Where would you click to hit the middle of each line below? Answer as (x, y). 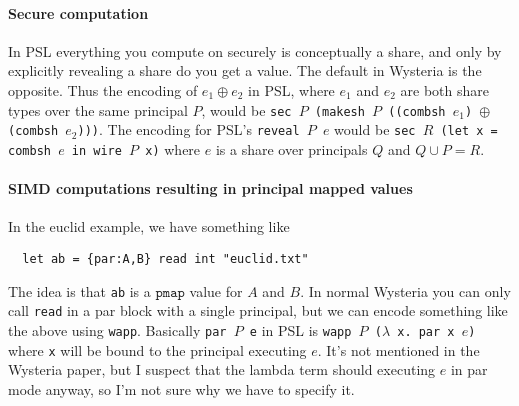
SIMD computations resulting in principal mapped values (210, 188)
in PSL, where (291, 89)
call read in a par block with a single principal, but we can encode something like (258, 310)
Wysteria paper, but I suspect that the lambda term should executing (222, 369)
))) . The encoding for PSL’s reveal (188, 129)
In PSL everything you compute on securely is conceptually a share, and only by (255, 50)
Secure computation (78, 12)
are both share (444, 89)
